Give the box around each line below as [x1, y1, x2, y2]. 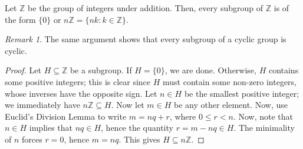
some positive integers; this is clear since [5, 75, 151, 87]
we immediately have [5, 99, 80, 111]
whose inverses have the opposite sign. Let [5, 87, 157, 99]
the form [5, 13, 36, 25]
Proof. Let [5, 64, 41, 76]
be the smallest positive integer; [184, 87, 299, 99]
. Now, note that [233, 110, 294, 122]
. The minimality [233, 121, 295, 134]
